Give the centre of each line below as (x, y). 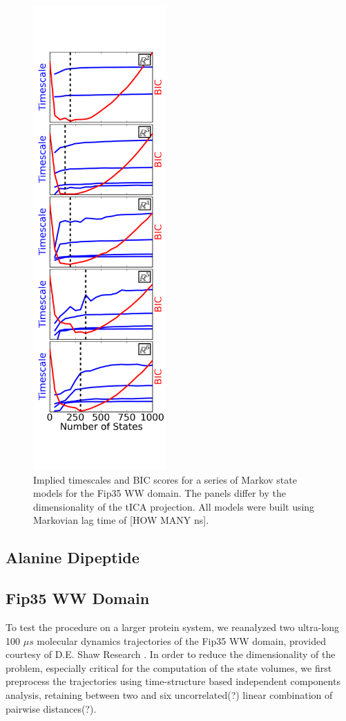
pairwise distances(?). (51, 708)
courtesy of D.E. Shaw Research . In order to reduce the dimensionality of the (171, 654)
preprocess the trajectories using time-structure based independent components (173, 681)
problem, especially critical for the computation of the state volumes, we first (169, 667)
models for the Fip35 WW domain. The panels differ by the (160, 493)
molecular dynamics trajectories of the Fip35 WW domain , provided (181, 640)
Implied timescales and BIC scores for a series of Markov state (165, 479)
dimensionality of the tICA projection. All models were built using (174, 506)
